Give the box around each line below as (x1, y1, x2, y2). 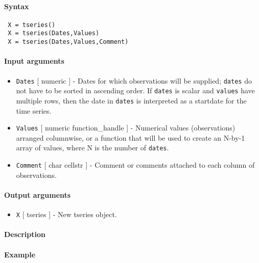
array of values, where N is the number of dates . (16, 142, 169, 153)
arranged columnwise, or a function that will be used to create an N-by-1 (16, 132, 245, 143)
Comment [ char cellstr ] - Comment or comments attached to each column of (16, 160, 255, 170)
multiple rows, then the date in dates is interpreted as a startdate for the (16, 95, 247, 106)
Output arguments (4, 189, 71, 200)
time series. (16, 105, 52, 116)
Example (4, 249, 36, 259)
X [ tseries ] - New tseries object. (16, 209, 117, 220)
